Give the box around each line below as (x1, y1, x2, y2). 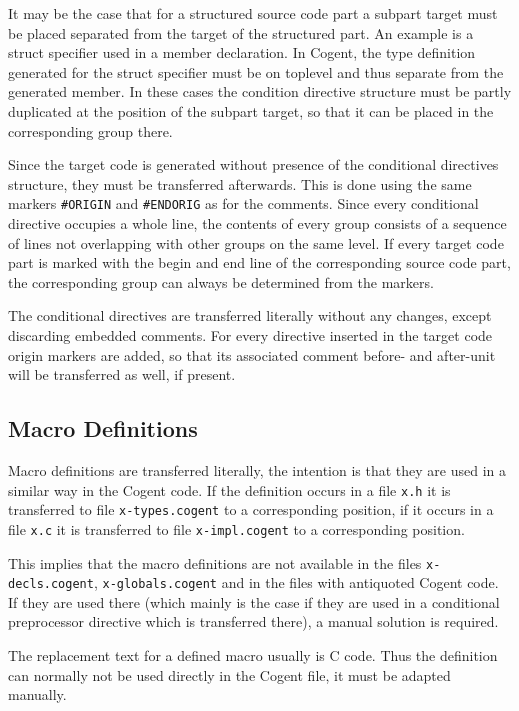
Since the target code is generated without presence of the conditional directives (8, 154, 499, 175)
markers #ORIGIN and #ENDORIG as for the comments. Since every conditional (8, 193, 479, 214)
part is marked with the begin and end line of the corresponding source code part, (8, 252, 511, 273)
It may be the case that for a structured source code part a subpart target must (8, 3, 498, 23)
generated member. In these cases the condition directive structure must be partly (8, 81, 512, 102)
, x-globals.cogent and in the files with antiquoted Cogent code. (93, 572, 499, 593)
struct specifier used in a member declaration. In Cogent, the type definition (8, 42, 476, 63)
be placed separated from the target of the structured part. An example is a (8, 22, 474, 43)
